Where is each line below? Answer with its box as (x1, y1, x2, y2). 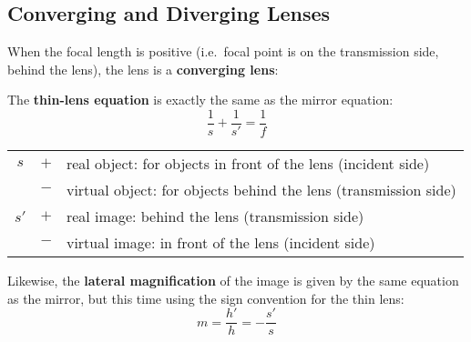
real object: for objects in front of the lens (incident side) (66, 153, 430, 175)
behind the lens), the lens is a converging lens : (7, 59, 279, 78)
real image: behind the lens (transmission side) (66, 206, 364, 227)
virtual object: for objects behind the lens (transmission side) (66, 179, 456, 201)
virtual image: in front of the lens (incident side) (66, 232, 375, 254)
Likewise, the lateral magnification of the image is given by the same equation (7, 271, 459, 290)
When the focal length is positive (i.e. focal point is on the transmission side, (7, 42, 439, 61)
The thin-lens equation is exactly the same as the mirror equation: (7, 90, 394, 109)
